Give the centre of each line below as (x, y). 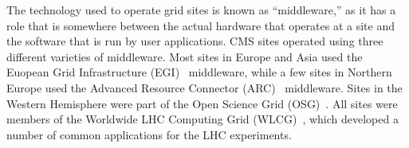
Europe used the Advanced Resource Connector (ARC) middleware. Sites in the (204, 87)
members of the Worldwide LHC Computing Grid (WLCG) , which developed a (203, 119)
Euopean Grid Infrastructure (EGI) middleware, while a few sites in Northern (199, 72)
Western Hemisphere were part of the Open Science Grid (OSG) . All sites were (202, 103)
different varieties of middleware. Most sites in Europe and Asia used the (185, 56)
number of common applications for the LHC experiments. (149, 134)
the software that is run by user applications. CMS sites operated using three (195, 41)
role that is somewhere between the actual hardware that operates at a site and (201, 25)
